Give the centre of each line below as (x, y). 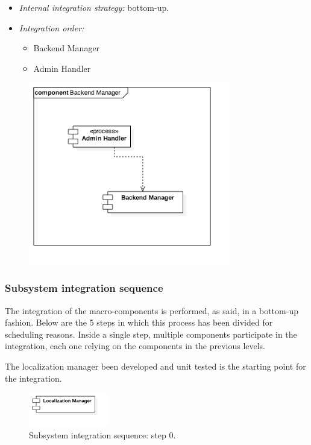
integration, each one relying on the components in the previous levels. (135, 346)
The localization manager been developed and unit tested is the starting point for (155, 366)
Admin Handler (62, 68)
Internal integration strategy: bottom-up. (94, 7)
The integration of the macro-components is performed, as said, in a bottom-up (152, 310)
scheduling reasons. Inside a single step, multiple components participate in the (151, 334)
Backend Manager (67, 48)
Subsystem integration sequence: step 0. (102, 435)
